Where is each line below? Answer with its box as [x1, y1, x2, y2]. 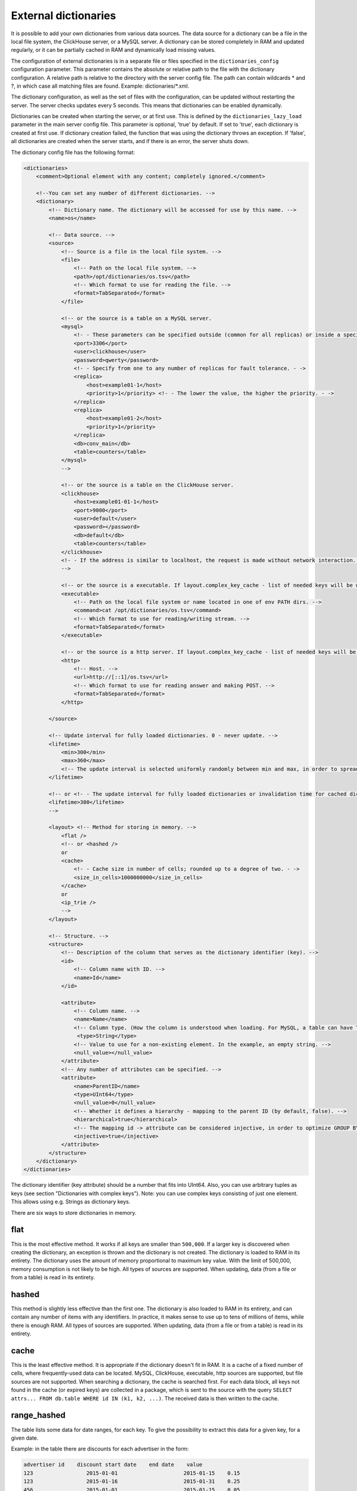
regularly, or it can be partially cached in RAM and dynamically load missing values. [11, 47, 216, 54]
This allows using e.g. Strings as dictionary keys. [11, 1198, 131, 1205]
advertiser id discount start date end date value [23, 1461, 203, 1468]
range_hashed [11, 1410, 65, 1421]
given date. [11, 1434, 39, 1441]
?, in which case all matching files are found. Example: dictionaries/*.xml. [11, 82, 190, 89]
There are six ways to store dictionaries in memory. [11, 1209, 137, 1216]
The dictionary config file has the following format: [11, 149, 135, 156]
